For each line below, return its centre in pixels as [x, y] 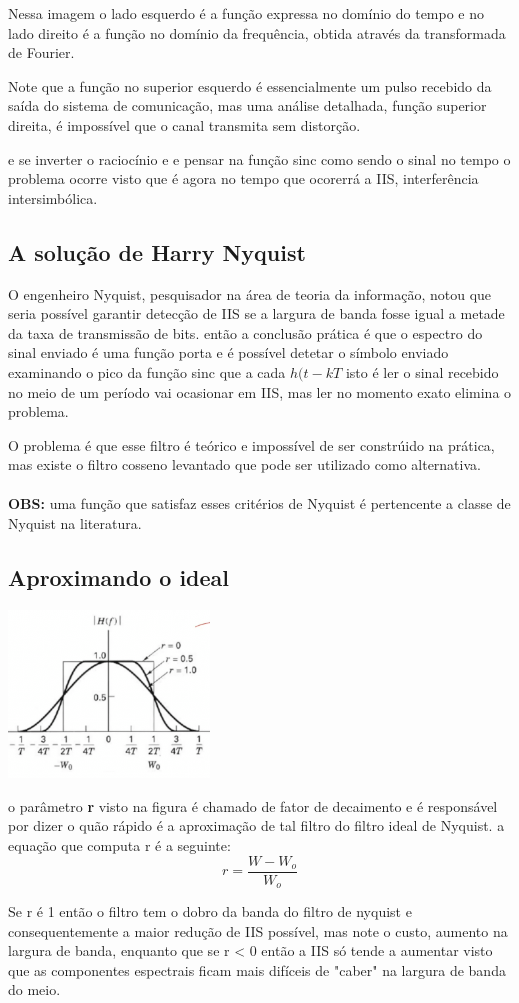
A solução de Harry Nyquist [157, 251]
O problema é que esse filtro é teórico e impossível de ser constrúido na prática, [251, 444]
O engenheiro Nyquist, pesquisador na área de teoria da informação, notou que [250, 293]
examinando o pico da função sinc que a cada [147, 371]
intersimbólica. [53, 197]
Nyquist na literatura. [75, 523]
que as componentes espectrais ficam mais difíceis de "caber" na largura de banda [257, 969]
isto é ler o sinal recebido [422, 371]
